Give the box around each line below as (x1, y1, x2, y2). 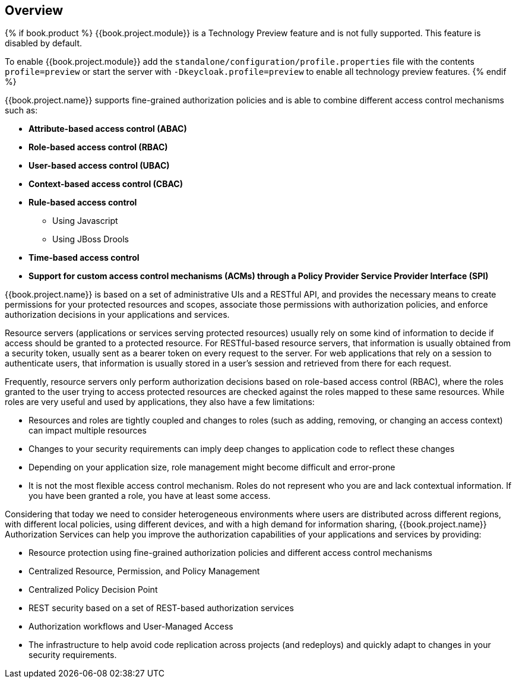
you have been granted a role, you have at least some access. (29, 491, 271, 501)
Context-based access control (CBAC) (29, 179, 183, 189)
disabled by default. (5, 38, 82, 49)
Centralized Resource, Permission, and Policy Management (29, 566, 260, 577)
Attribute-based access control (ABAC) (29, 124, 187, 134)
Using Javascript (52, 216, 118, 226)
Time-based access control (29, 252, 140, 263)
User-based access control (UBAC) (29, 160, 170, 171)
